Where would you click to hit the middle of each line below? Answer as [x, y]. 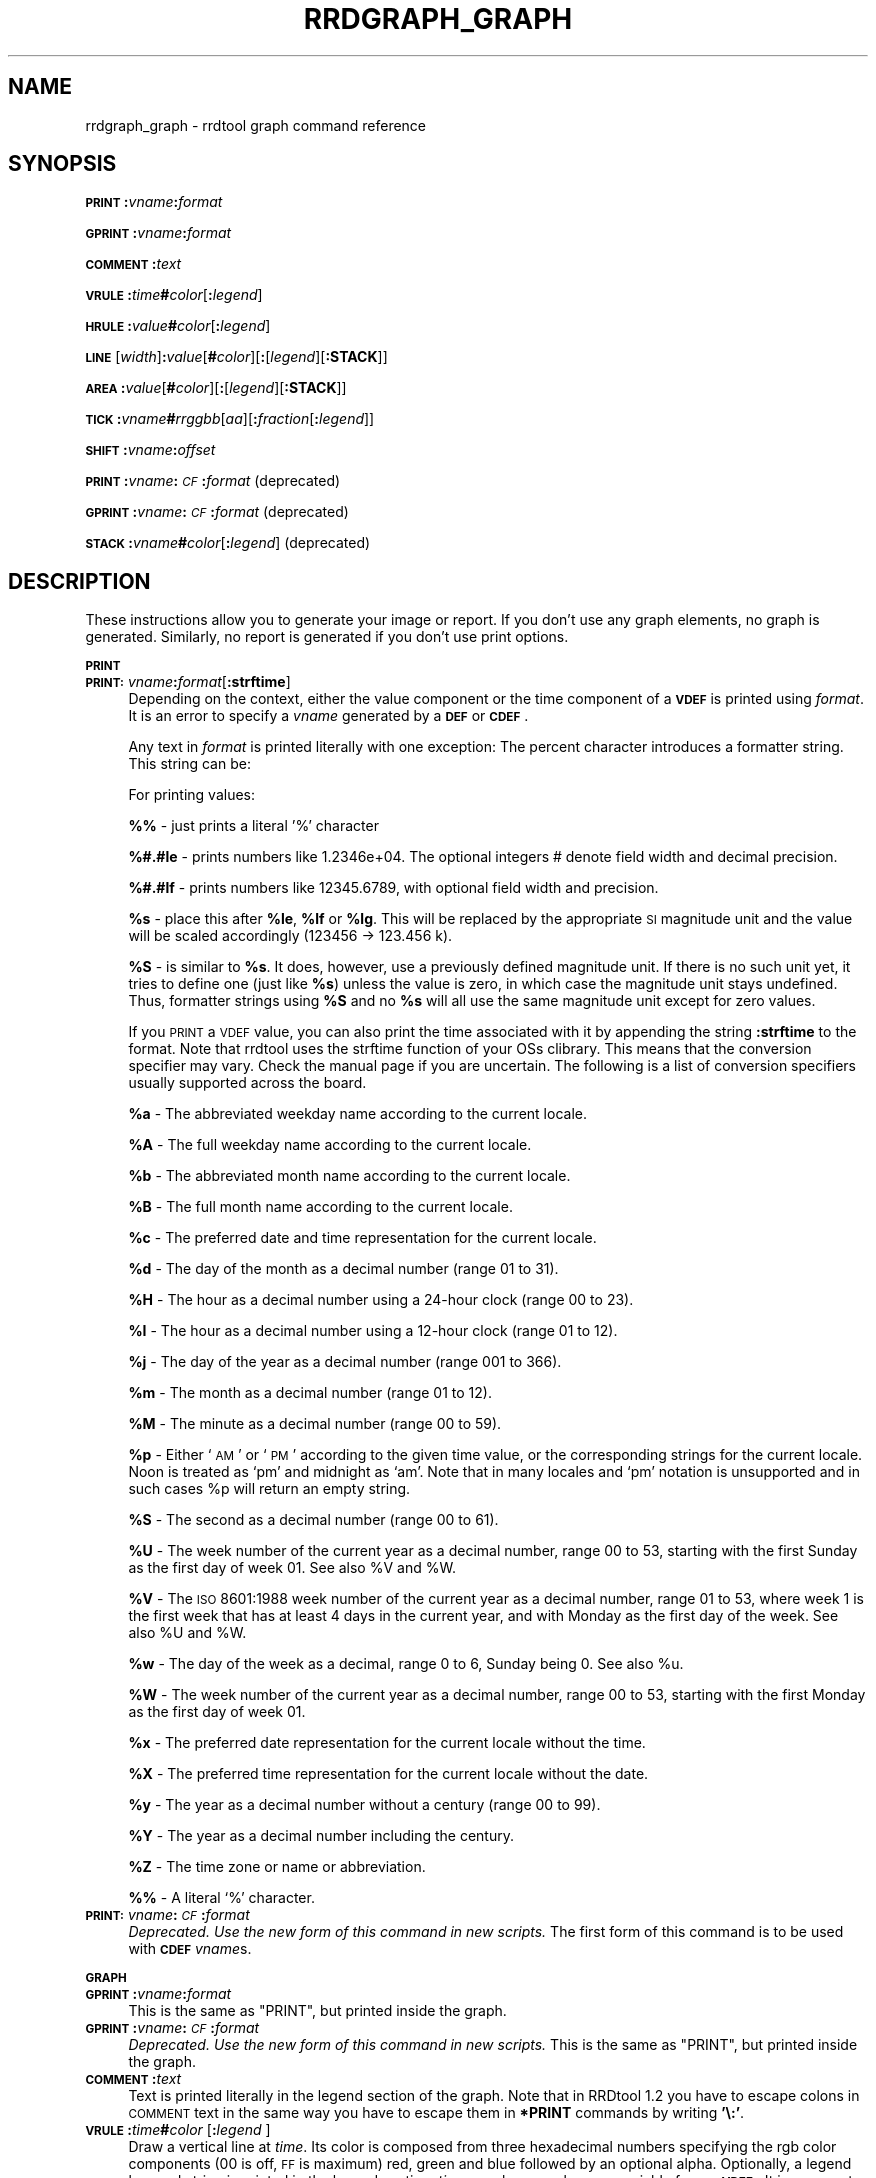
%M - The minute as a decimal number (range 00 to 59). [315, 1424]
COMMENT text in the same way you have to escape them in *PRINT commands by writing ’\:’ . [436, 2113]
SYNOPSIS [62, 164]
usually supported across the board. [247, 1083]
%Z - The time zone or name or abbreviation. [277, 1867]
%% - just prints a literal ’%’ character [253, 826]
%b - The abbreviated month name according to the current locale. [349, 1176]
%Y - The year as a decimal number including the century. [321, 1836]
